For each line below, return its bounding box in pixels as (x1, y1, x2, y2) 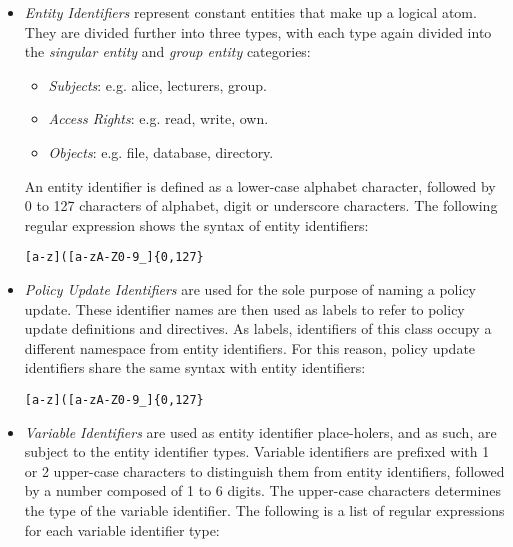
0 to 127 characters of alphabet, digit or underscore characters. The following (24, 195, 498, 216)
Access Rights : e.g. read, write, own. (48, 108, 269, 129)
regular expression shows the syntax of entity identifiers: (24, 214, 369, 235)
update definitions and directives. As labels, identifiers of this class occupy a (24, 318, 492, 339)
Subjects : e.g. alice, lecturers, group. (48, 74, 268, 95)
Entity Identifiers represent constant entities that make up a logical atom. (24, 2, 477, 22)
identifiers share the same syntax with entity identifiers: (24, 357, 366, 378)
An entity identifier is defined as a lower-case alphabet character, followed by (24, 175, 496, 196)
